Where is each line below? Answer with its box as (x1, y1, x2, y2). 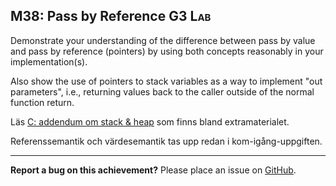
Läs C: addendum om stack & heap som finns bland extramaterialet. (10, 115, 290, 128)
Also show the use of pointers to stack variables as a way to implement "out (10, 75, 323, 87)
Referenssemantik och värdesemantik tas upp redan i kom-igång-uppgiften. (10, 135, 323, 147)
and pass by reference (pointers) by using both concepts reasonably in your (10, 45, 324, 57)
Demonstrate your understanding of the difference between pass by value (10, 34, 316, 46)
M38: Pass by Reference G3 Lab (10, 8, 212, 25)
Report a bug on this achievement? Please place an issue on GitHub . (10, 164, 297, 176)
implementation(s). (10, 55, 88, 68)
